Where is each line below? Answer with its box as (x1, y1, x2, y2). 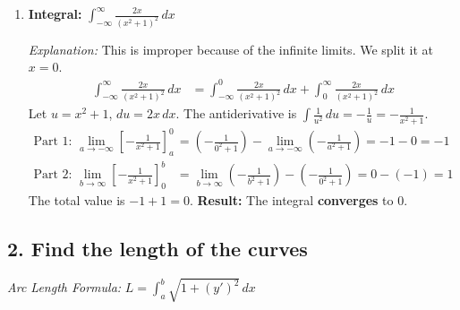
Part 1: (33, 135, 72, 149)
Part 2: (33, 168, 72, 182)
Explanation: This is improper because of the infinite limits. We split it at (28, 39, 433, 58)
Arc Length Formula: (7, 278, 122, 297)
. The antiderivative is (175, 104, 297, 123)
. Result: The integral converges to (189, 191, 394, 210)
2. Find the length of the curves (7, 235, 308, 263)
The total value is (28, 191, 125, 210)
